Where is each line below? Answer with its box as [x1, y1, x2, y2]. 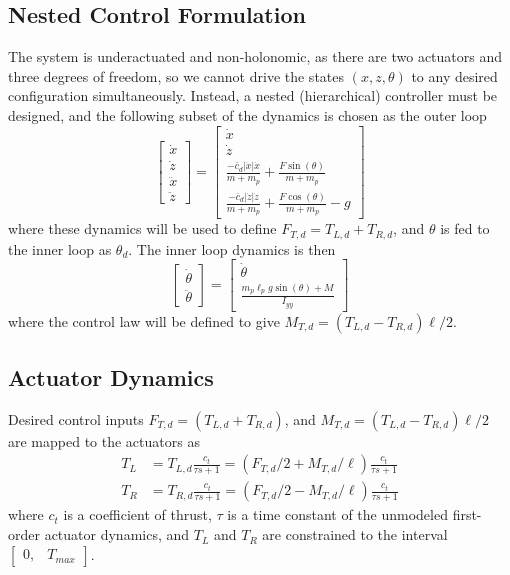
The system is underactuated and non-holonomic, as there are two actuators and [8, 46, 503, 67]
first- [452, 504, 482, 525]
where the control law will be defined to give [8, 310, 280, 331]
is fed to [440, 218, 490, 239]
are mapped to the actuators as [8, 430, 200, 451]
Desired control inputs [8, 408, 144, 429]
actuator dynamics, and [44, 524, 190, 545]
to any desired [411, 65, 498, 86]
